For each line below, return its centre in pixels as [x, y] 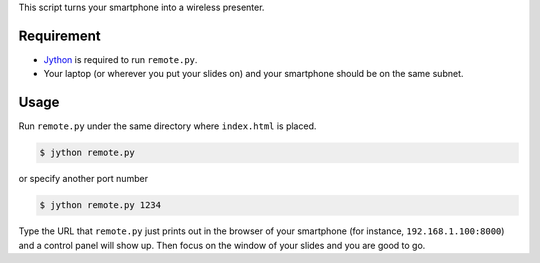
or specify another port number [83, 179]
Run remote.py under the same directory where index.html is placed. [167, 126]
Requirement [60, 35]
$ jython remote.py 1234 [100, 205]
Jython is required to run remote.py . [120, 59]
